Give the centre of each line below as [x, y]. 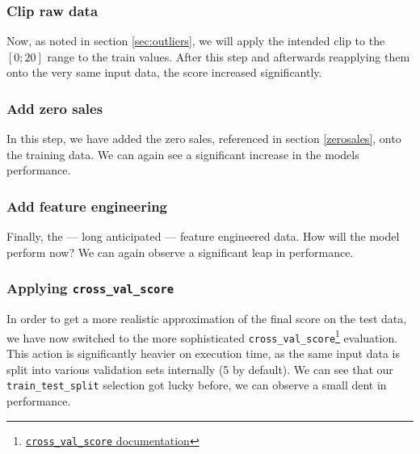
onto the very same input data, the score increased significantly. [164, 72]
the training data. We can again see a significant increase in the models [183, 154]
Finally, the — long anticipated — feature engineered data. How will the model [203, 236]
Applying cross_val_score [90, 288]
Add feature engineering [87, 206]
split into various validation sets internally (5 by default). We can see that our [200, 369]
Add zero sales [55, 108]
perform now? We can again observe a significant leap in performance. [180, 252]
